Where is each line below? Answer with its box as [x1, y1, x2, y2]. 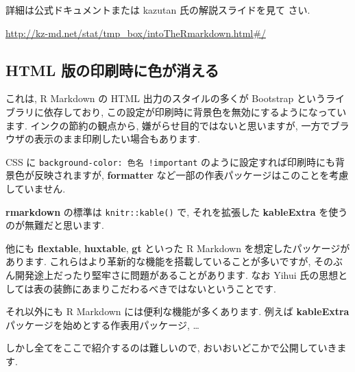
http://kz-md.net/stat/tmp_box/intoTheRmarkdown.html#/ [5, 25, 266, 40]
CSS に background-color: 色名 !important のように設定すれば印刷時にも [5, 154, 336, 169]
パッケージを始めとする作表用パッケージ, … [5, 317, 199, 332]
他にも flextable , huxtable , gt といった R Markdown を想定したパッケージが [5, 240, 350, 255]
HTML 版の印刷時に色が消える [5, 59, 219, 80]
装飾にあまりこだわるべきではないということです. [53, 281, 276, 295]
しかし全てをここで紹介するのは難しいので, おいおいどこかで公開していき [5, 340, 337, 355]
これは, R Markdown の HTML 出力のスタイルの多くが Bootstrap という [5, 91, 326, 106]
